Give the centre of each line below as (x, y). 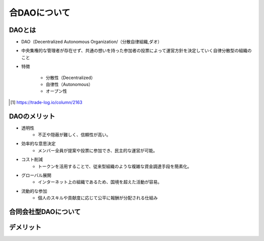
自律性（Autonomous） (69, 84)
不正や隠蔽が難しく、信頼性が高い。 (74, 135)
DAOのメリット (32, 116)
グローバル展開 (36, 175)
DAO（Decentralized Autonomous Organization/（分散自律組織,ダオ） (92, 42)
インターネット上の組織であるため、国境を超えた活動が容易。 (100, 182)
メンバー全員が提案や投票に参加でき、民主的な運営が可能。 (98, 150)
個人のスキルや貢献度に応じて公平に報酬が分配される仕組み (98, 198)
